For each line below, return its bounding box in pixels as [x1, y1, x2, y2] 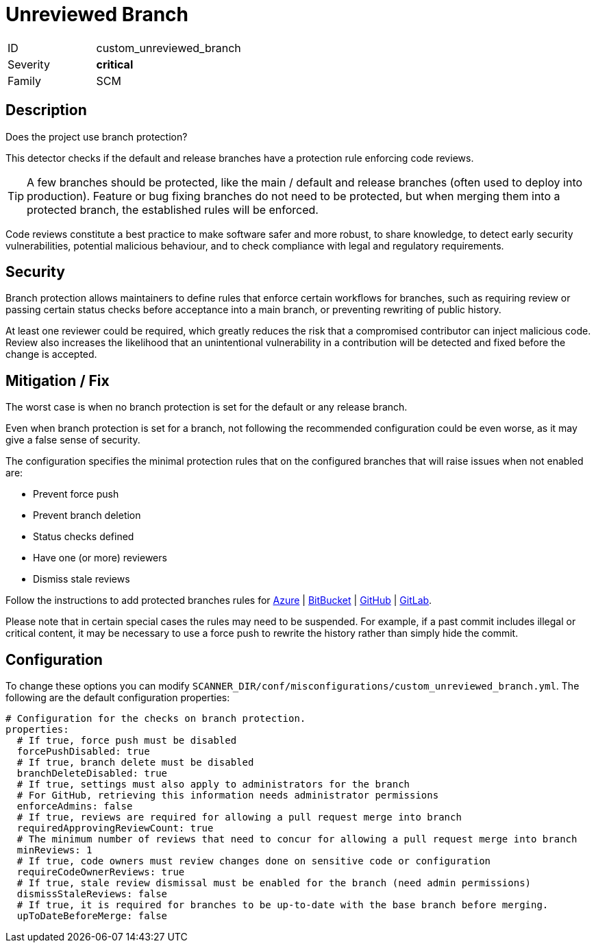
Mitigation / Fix [5, 372, 110, 389]
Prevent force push [33, 488, 119, 500]
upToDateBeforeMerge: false [16, 910, 168, 922]
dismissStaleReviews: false [16, 888, 168, 900]
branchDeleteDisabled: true [16, 768, 168, 779]
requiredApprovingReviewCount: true [16, 823, 214, 834]
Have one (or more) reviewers [33, 552, 167, 564]
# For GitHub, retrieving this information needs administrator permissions [16, 790, 439, 801]
